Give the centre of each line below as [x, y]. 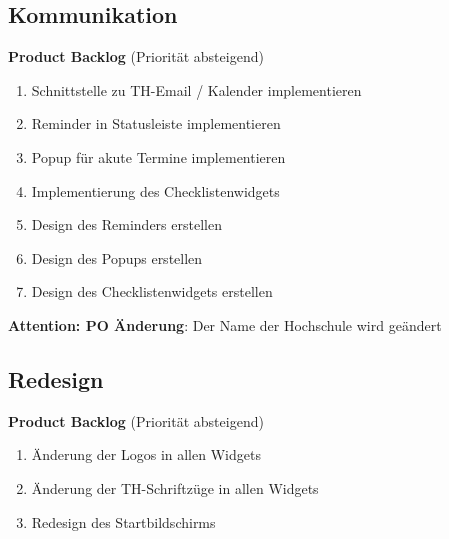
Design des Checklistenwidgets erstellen [152, 291]
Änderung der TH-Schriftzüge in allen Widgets [175, 487]
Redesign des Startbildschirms [123, 521]
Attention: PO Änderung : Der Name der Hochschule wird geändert [225, 324]
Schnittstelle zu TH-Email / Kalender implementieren [196, 89]
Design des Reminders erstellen [126, 224]
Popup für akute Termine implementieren [158, 156]
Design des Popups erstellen [117, 257]
